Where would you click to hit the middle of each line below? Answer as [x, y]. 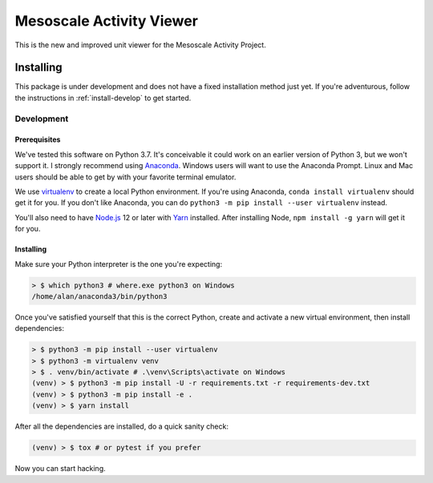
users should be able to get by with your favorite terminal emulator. [125, 177]
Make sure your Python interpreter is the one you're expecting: [119, 264]
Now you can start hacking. [60, 469]
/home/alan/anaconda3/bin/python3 [99, 296]
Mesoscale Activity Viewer [106, 21]
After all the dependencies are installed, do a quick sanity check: [121, 427]
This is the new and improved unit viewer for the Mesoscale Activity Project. [140, 45]
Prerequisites [38, 139]
